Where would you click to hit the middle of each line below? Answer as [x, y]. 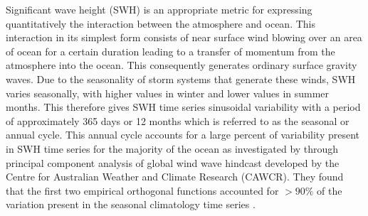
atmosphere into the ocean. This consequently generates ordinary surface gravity [182, 65]
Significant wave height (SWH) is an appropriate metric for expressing [159, 9]
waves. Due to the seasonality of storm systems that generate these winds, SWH [181, 79]
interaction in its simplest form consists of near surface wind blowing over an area [184, 37]
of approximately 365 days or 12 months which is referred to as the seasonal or [178, 120]
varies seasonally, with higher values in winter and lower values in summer [168, 93]
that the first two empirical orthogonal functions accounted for [142, 190]
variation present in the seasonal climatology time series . [131, 204]
